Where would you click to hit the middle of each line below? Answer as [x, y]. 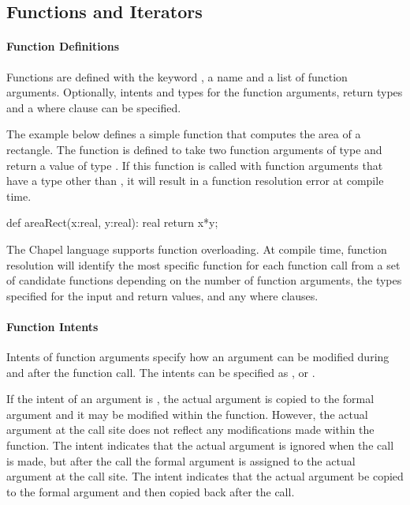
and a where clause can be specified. [94, 107]
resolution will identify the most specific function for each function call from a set [203, 264]
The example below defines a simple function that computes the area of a [184, 134]
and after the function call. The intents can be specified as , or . [161, 372]
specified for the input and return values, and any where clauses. [162, 295]
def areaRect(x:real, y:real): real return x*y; [112, 222]
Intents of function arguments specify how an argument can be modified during [198, 357]
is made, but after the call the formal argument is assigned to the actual [181, 460]
